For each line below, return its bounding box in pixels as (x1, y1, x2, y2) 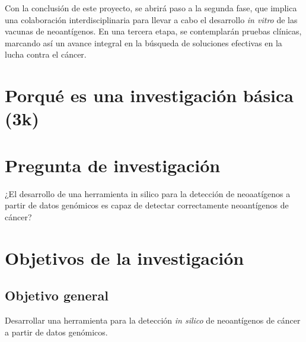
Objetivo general (5, 286, 109, 305)
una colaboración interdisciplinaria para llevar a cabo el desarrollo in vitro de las (5, 13, 298, 26)
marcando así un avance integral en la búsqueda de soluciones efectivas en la (5, 36, 282, 49)
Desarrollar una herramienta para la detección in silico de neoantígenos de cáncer (5, 314, 301, 327)
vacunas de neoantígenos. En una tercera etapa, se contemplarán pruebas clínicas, (5, 25, 302, 37)
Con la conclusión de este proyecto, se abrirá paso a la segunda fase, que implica (5, 2, 297, 14)
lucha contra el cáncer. (5, 48, 87, 61)
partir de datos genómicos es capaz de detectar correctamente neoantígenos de (5, 199, 289, 211)
